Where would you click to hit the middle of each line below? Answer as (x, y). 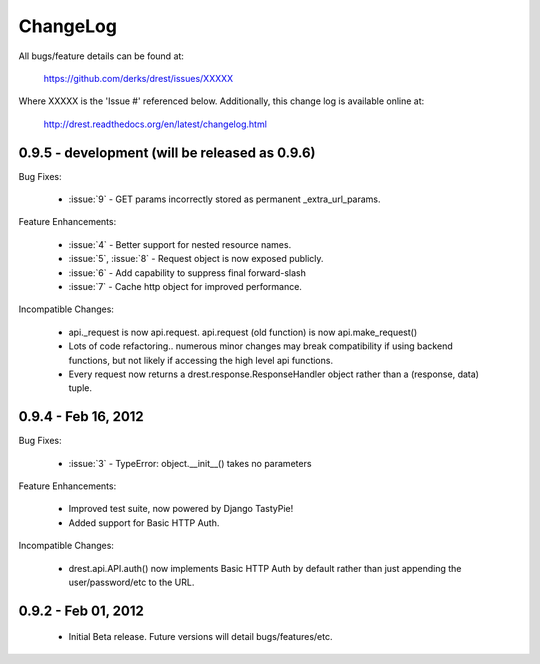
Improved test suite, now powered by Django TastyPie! (181, 509)
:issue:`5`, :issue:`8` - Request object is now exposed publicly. (196, 259)
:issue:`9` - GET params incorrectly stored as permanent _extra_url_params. (224, 199)
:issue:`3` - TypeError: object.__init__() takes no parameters (190, 463)
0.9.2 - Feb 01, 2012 (81, 610)
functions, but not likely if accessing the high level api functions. (201, 360)
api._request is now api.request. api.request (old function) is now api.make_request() (243, 332)
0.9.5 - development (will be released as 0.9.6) (167, 152)
